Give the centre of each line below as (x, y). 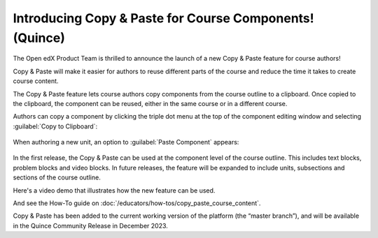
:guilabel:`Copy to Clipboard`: (55, 126)
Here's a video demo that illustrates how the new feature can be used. (114, 190)
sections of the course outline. (57, 177)
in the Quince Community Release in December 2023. (90, 225)
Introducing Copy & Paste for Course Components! (163, 18)
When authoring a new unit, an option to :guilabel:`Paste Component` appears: (126, 142)
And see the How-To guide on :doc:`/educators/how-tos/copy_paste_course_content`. (137, 203)
